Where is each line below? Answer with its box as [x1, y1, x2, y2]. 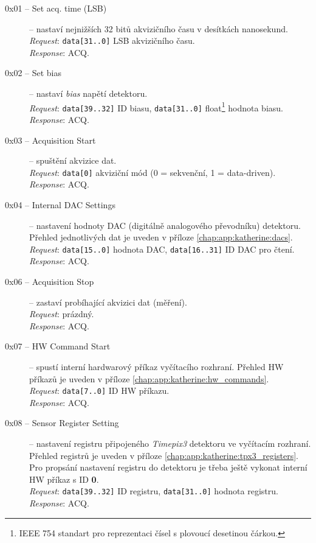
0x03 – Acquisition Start [5, 133, 96, 146]
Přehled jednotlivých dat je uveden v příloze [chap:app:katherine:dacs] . [29, 231, 293, 243]
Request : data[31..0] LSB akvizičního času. [29, 34, 195, 47]
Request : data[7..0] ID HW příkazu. [29, 384, 170, 397]
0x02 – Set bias [5, 66, 62, 79]
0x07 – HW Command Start [5, 340, 111, 352]
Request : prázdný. [29, 307, 94, 320]
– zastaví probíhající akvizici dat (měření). [29, 295, 187, 308]
